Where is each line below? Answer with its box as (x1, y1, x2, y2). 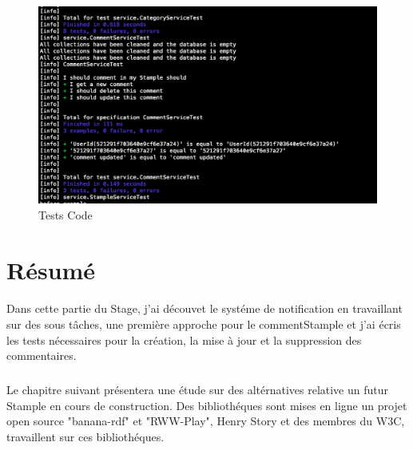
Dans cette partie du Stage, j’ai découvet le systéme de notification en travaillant (6, 300, 403, 317)
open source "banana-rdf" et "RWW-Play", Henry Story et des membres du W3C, (6, 412, 405, 429)
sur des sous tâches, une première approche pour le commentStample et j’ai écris (6, 315, 401, 332)
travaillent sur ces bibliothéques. (6, 428, 165, 444)
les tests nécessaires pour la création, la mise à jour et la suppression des (6, 331, 362, 348)
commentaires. (6, 347, 77, 364)
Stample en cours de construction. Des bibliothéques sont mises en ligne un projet (6, 397, 407, 413)
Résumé (6, 253, 96, 286)
